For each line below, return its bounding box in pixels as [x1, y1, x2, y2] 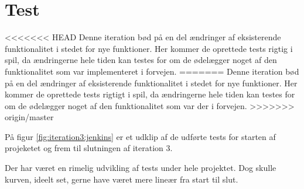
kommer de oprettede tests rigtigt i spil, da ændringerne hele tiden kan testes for [5, 88, 295, 100]
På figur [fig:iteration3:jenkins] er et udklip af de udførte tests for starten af [5, 130, 276, 142]
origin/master [5, 111, 54, 123]
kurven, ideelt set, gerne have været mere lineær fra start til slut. [5, 173, 238, 185]
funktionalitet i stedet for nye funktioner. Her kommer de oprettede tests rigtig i [5, 42, 293, 54]
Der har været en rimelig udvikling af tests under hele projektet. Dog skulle [5, 162, 276, 174]
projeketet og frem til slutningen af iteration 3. [5, 142, 173, 154]
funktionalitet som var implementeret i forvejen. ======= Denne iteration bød [5, 65, 299, 77]
